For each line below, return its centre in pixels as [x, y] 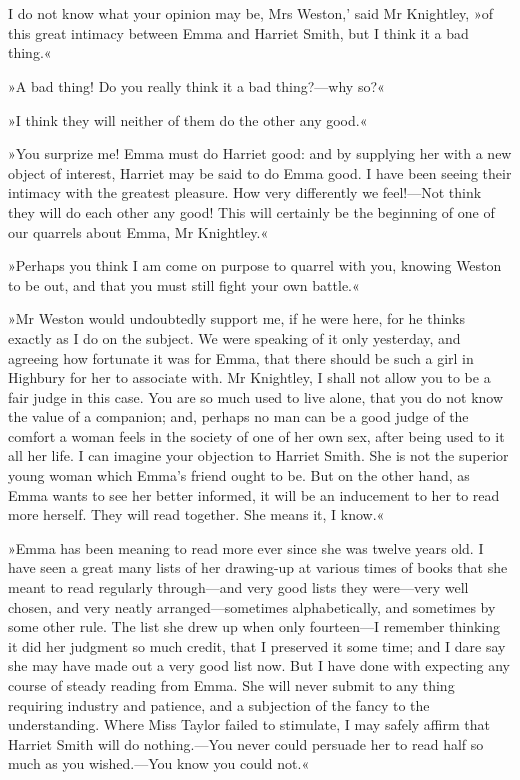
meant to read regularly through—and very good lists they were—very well [238, 587]
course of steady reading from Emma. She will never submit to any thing [231, 685]
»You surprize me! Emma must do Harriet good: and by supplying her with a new [260, 153]
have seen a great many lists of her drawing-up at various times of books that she [258, 567]
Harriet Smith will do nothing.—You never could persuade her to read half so [246, 743]
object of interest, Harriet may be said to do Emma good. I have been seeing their [260, 172]
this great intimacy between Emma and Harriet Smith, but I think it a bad [238, 32]
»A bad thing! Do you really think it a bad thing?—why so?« [196, 85]
